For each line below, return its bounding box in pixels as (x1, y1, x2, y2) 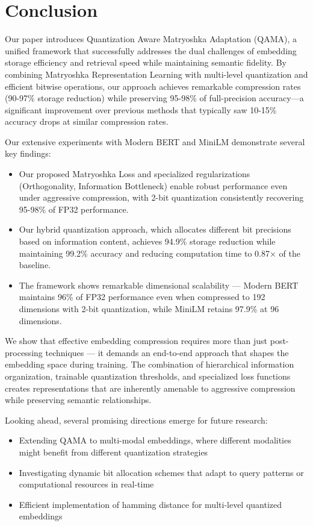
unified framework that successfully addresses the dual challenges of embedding (5, 44, 297, 57)
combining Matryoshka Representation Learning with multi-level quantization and (5, 67, 308, 80)
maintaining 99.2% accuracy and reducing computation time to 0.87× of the (19, 246, 300, 259)
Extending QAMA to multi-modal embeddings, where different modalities (19, 434, 291, 446)
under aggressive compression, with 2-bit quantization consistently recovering (19, 191, 304, 204)
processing (5, 346, 43, 358)
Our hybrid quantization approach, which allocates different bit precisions (19, 223, 291, 236)
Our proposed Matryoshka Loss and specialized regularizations (19, 168, 250, 180)
